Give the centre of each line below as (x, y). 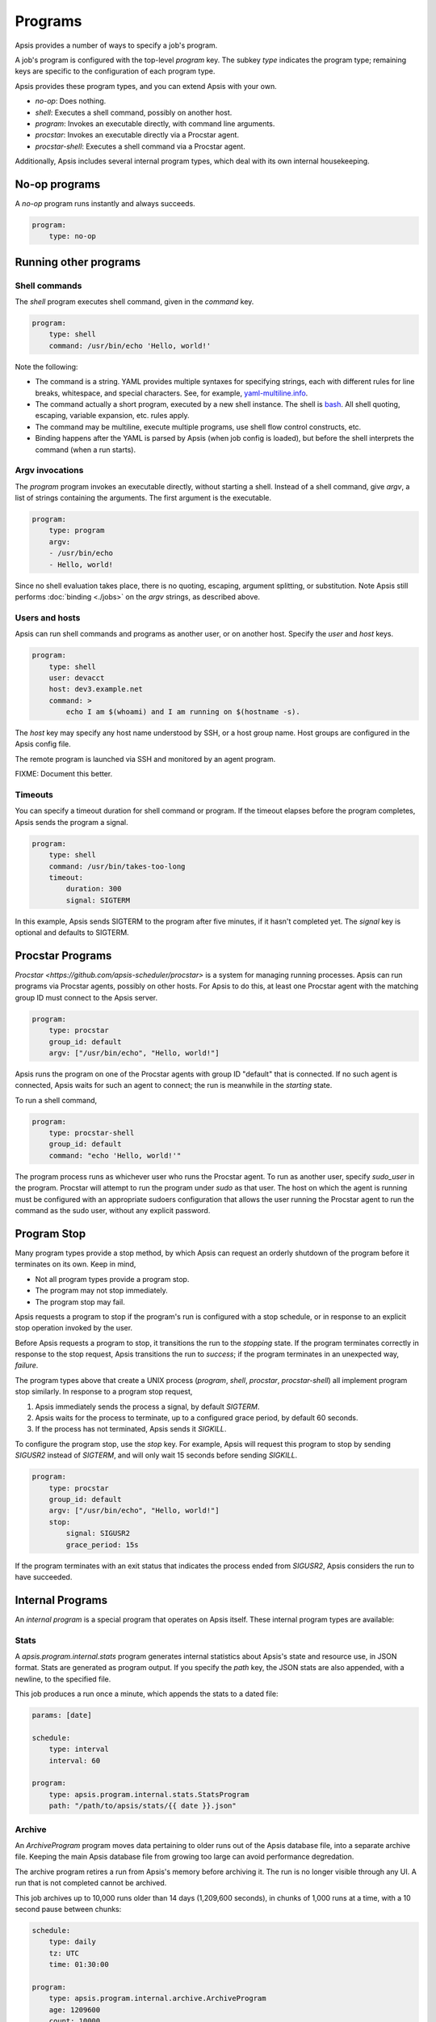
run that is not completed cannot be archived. (91, 1883)
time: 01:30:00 (79, 1965)
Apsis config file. (43, 744)
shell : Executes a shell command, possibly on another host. (134, 112)
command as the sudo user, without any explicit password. (113, 1211)
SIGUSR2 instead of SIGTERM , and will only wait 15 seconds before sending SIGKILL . (156, 1455)
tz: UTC (64, 1953)
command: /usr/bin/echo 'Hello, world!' (130, 345)
